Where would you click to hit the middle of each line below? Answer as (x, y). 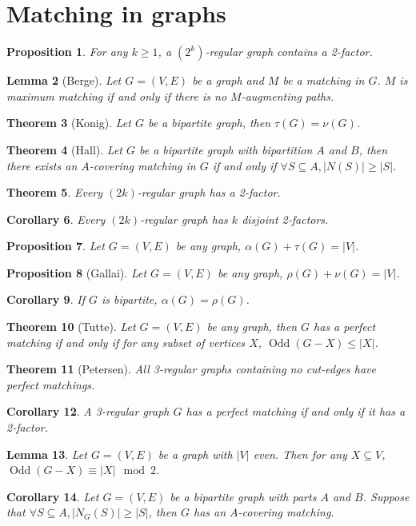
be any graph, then (252, 327)
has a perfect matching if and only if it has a (296, 411)
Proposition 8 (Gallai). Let (77, 272)
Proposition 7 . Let (56, 246)
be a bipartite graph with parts (243, 496)
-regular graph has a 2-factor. (209, 192)
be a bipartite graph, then (209, 123)
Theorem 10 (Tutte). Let (71, 327)
